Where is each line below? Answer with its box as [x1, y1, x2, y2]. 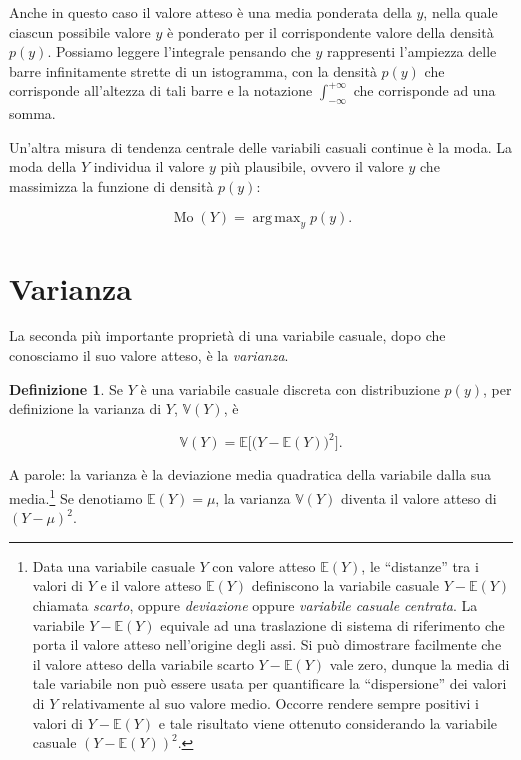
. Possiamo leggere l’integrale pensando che [47, 41, 311, 62]
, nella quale [423, 2, 498, 22]
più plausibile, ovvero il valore [220, 156, 404, 177]
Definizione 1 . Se [9, 378, 124, 399]
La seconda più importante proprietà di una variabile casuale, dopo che [9, 325, 446, 346]
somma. [9, 103, 56, 124]
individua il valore [93, 156, 205, 177]
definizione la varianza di [9, 398, 162, 419]
